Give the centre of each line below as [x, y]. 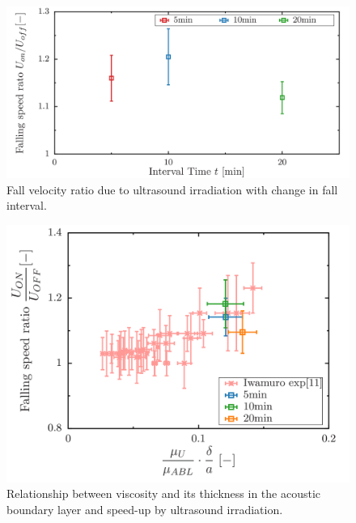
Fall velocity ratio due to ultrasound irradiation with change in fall [172, 189]
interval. [27, 205]
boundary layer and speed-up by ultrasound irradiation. [145, 509]
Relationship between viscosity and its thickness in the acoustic [164, 493]
